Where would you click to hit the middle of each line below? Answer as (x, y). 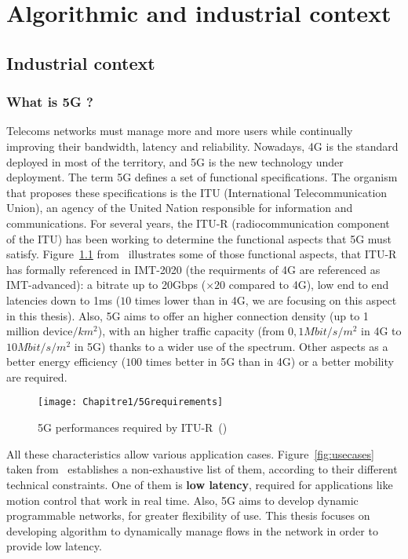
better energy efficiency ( (66, 362)
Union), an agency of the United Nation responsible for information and (180, 208)
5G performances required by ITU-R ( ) (133, 427)
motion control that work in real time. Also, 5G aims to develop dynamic (182, 500)
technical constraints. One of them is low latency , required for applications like (200, 484)
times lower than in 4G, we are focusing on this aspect (266, 300)
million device (40, 331)
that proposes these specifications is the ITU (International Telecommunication (197, 192)
